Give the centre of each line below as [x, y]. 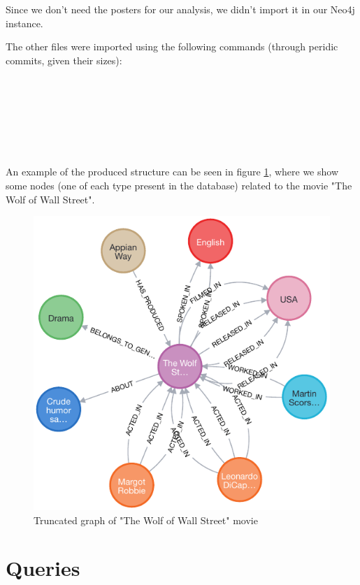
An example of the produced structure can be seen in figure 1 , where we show [172, 172]
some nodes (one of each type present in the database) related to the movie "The [179, 185]
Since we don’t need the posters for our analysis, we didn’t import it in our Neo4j [180, 9]
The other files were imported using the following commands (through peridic [172, 46]
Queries [43, 568]
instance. [24, 23]
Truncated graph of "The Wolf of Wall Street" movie [146, 520]
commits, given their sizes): [64, 60]
